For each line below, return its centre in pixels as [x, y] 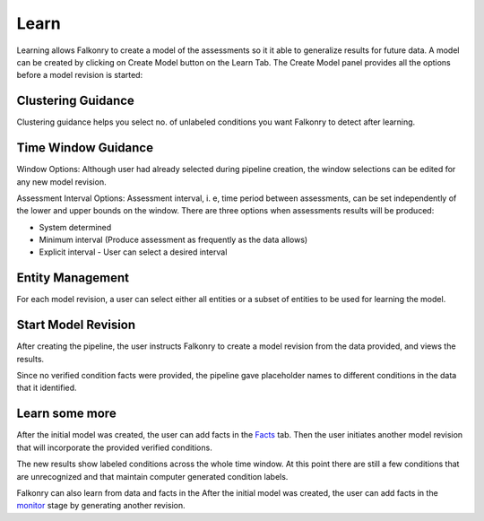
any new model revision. [61, 182]
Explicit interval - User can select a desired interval [133, 252]
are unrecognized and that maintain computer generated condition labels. [152, 476]
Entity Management [73, 278]
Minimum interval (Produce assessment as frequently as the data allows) [173, 240]
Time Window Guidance [85, 148]
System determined [75, 227]
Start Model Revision [76, 325]
